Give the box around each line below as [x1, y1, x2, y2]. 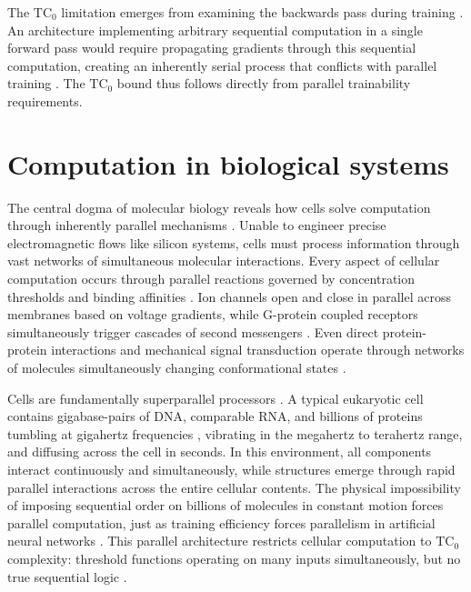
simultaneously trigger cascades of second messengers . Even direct [7, 322, 379, 341]
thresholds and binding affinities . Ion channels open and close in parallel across [7, 286, 451, 306]
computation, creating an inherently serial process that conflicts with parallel [7, 55, 437, 75]
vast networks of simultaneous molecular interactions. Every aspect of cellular [7, 251, 440, 270]
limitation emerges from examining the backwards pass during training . [61, 3, 464, 21]
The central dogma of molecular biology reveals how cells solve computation [7, 197, 431, 216]
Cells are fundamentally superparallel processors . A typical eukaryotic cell [7, 388, 424, 407]
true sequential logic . [7, 567, 127, 586]
